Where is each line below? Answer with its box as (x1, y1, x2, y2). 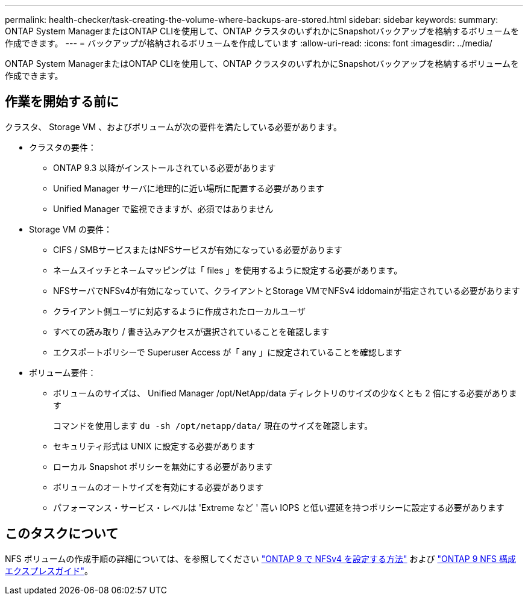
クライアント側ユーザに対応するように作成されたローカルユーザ (53, 305, 306, 316)
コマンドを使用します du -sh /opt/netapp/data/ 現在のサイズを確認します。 (53, 420, 373, 431)
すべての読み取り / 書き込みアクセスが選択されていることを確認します (53, 326, 330, 337)
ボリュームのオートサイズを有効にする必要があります (53, 481, 264, 492)
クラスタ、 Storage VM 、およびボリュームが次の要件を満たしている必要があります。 (5, 121, 342, 132)
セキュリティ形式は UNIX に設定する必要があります (53, 440, 256, 451)
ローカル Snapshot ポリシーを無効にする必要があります (53, 461, 273, 472)
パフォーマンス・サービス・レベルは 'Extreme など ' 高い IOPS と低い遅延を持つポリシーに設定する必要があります (53, 502, 504, 513)
